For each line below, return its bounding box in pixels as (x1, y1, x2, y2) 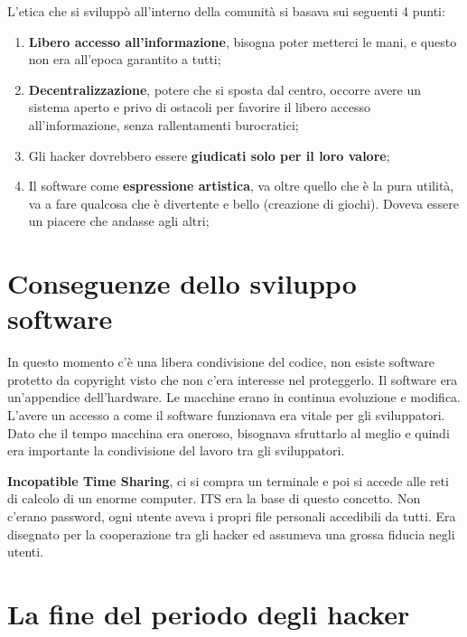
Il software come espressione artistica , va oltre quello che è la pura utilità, (28, 176, 454, 195)
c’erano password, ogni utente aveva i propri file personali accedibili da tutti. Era (7, 507, 456, 525)
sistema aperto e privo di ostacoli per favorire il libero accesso (28, 98, 370, 117)
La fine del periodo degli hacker (7, 595, 410, 632)
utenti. (7, 542, 44, 561)
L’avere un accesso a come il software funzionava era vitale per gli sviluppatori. (7, 406, 445, 425)
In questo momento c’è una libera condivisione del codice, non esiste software (7, 352, 434, 371)
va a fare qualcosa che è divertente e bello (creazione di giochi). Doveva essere (28, 193, 459, 212)
